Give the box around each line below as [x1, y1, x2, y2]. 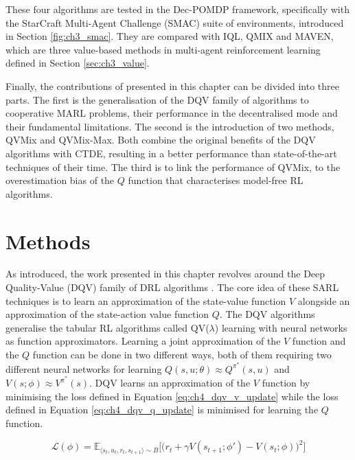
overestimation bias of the [5, 173, 115, 187]
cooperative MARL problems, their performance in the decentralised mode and [5, 106, 338, 120]
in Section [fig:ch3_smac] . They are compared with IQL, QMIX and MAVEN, [5, 29, 334, 43]
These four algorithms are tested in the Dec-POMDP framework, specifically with [5, 2, 350, 16]
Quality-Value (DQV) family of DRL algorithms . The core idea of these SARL [5, 280, 339, 295]
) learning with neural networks [214, 320, 347, 334]
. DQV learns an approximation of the [89, 376, 251, 390]
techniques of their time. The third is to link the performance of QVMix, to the [5, 159, 341, 174]
